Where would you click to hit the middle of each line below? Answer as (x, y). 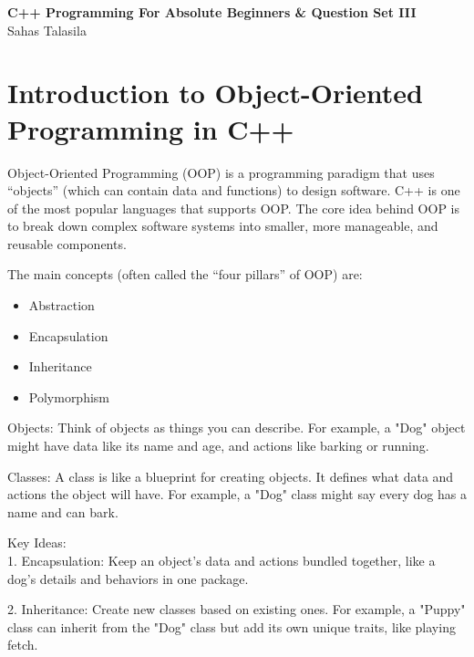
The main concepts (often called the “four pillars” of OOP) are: (185, 274)
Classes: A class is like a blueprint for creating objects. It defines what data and (231, 476)
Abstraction (62, 305)
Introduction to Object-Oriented (216, 93)
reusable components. (67, 243)
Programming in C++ (151, 128)
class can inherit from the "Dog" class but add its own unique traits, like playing (232, 626)
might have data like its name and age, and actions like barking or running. (218, 446)
